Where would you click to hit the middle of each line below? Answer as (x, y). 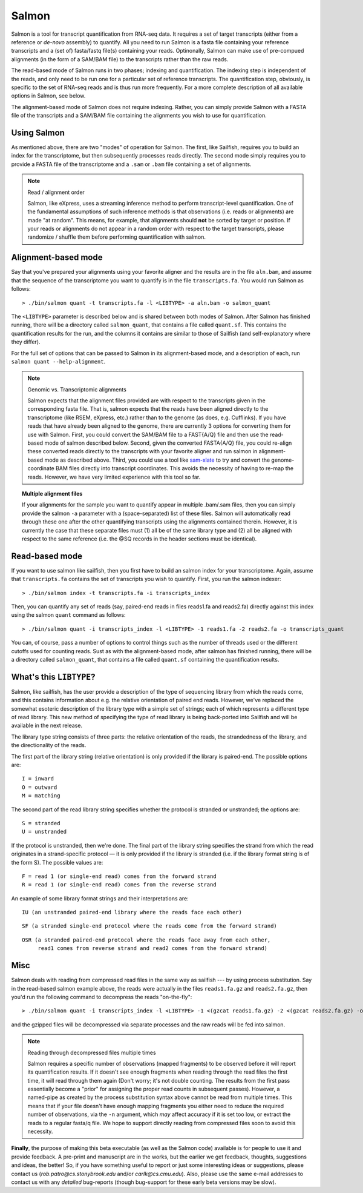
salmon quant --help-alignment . (58, 361)
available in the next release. (47, 726)
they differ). (26, 342)
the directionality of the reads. (49, 745)
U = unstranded (44, 832)
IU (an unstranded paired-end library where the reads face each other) (132, 912)
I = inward (38, 779)
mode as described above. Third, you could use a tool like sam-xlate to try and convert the (157, 460)
